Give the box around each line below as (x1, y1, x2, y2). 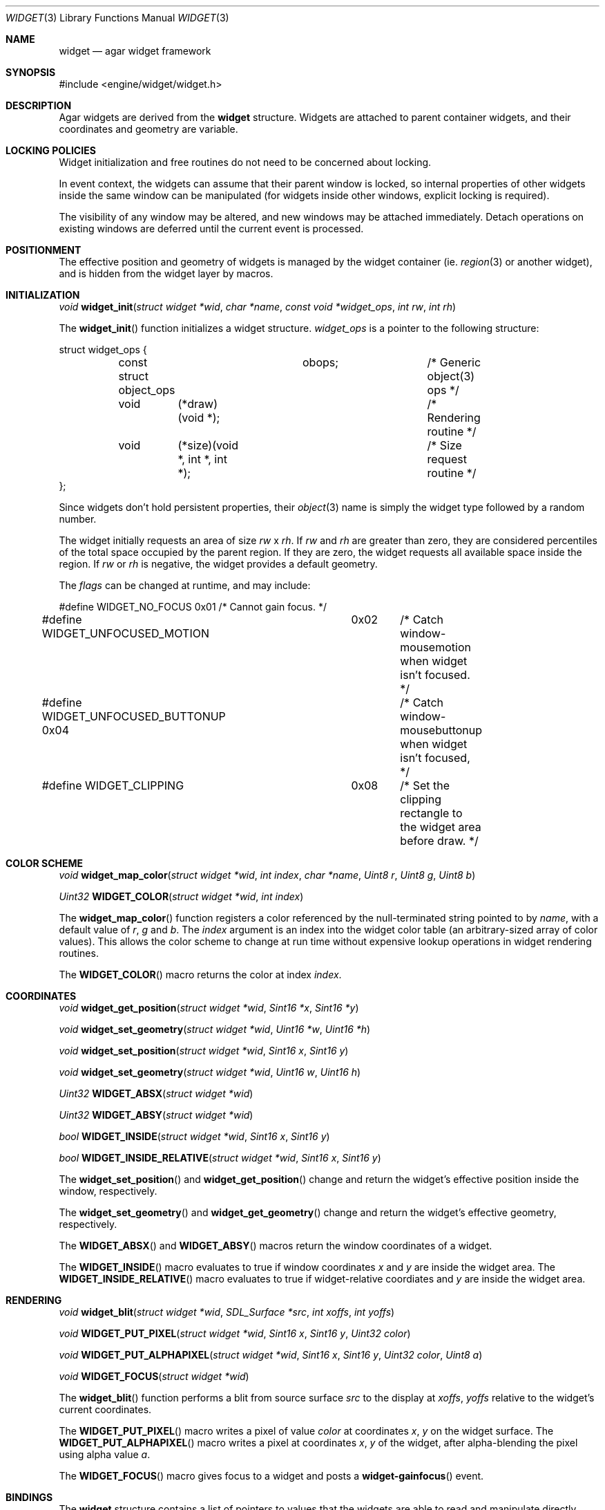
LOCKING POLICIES (6, 145, 96, 156)
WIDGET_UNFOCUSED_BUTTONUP (41, 709, 226, 723)
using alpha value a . (59, 1448, 151, 1460)
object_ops (118, 383, 175, 397)
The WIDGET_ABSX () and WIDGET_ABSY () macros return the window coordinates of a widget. (59, 1240, 492, 1251)
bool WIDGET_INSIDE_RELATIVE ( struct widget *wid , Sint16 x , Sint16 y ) (59, 1152, 381, 1164)
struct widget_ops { (59, 344, 147, 355)
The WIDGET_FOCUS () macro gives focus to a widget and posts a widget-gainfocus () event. (59, 1470, 484, 1482)
